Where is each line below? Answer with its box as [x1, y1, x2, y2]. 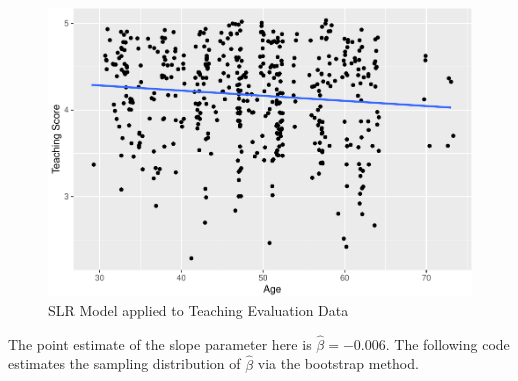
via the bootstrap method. [257, 353, 419, 374]
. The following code [385, 333, 510, 354]
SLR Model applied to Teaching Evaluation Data [48, 299, 349, 320]
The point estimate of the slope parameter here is [8, 333, 312, 354]
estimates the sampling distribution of [8, 353, 241, 374]
